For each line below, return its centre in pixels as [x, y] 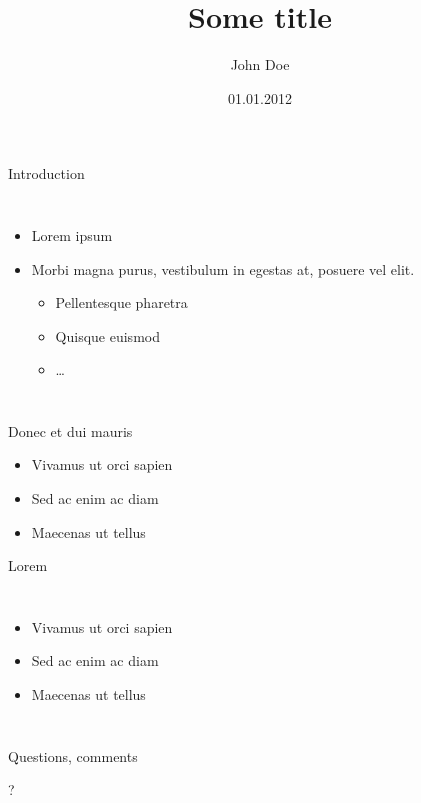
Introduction [46, 173]
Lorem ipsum [72, 234]
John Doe [260, 64]
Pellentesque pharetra [121, 302]
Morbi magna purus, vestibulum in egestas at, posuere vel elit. [223, 268]
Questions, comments [73, 755]
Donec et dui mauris [70, 430]
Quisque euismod [107, 335]
